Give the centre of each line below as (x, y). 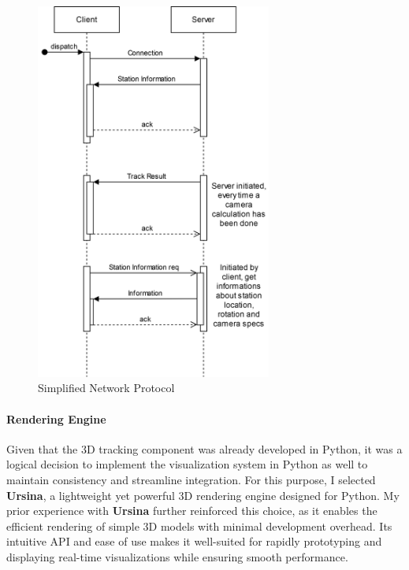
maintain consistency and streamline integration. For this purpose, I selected (191, 479)
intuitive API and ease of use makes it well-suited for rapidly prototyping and (194, 541)
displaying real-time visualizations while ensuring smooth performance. (177, 556)
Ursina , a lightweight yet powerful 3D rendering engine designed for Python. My (203, 495)
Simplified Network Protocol (106, 388)
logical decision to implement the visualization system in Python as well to (187, 464)
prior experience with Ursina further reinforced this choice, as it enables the (192, 511)
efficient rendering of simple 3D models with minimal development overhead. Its (199, 526)
